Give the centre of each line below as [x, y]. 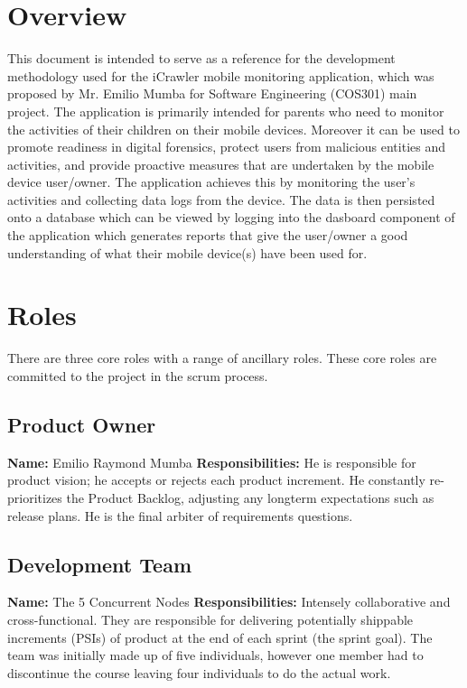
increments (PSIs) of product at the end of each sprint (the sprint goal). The [220, 637]
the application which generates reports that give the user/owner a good [208, 235]
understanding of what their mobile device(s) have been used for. [187, 252]
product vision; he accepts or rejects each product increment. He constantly [216, 480]
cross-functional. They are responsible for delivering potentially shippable [210, 619]
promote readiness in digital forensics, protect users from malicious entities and [227, 147]
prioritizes [35, 497]
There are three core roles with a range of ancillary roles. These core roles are [222, 358]
